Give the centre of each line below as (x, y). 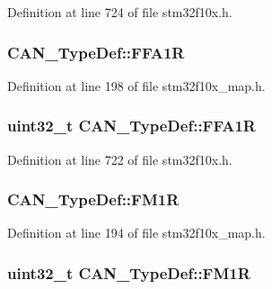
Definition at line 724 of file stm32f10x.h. (120, 12)
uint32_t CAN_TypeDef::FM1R (129, 272)
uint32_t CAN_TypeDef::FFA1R (132, 126)
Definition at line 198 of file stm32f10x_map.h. (136, 85)
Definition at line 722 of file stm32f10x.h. (120, 159)
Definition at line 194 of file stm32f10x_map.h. (136, 233)
